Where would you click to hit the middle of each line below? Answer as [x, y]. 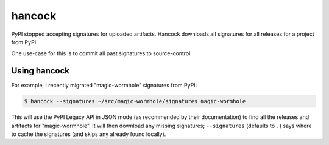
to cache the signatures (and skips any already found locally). [89, 134]
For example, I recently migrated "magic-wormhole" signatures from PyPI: [104, 86]
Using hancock [41, 71]
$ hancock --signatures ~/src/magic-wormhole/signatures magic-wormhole [135, 101]
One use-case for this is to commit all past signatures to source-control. [101, 53]
